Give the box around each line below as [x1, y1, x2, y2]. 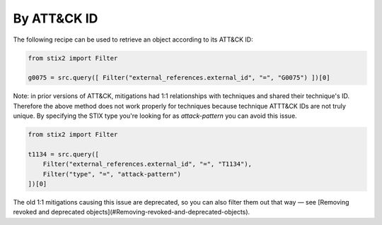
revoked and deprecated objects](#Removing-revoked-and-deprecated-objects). [13, 208, 250, 217]
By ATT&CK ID [13, 11, 98, 26]
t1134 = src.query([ [28, 150, 99, 158]
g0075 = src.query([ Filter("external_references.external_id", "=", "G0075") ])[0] [28, 74, 330, 82]
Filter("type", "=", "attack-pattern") [42, 170, 182, 178]
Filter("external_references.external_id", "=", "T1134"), [42, 160, 253, 169]
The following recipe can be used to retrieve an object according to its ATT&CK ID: [13, 35, 254, 44]
